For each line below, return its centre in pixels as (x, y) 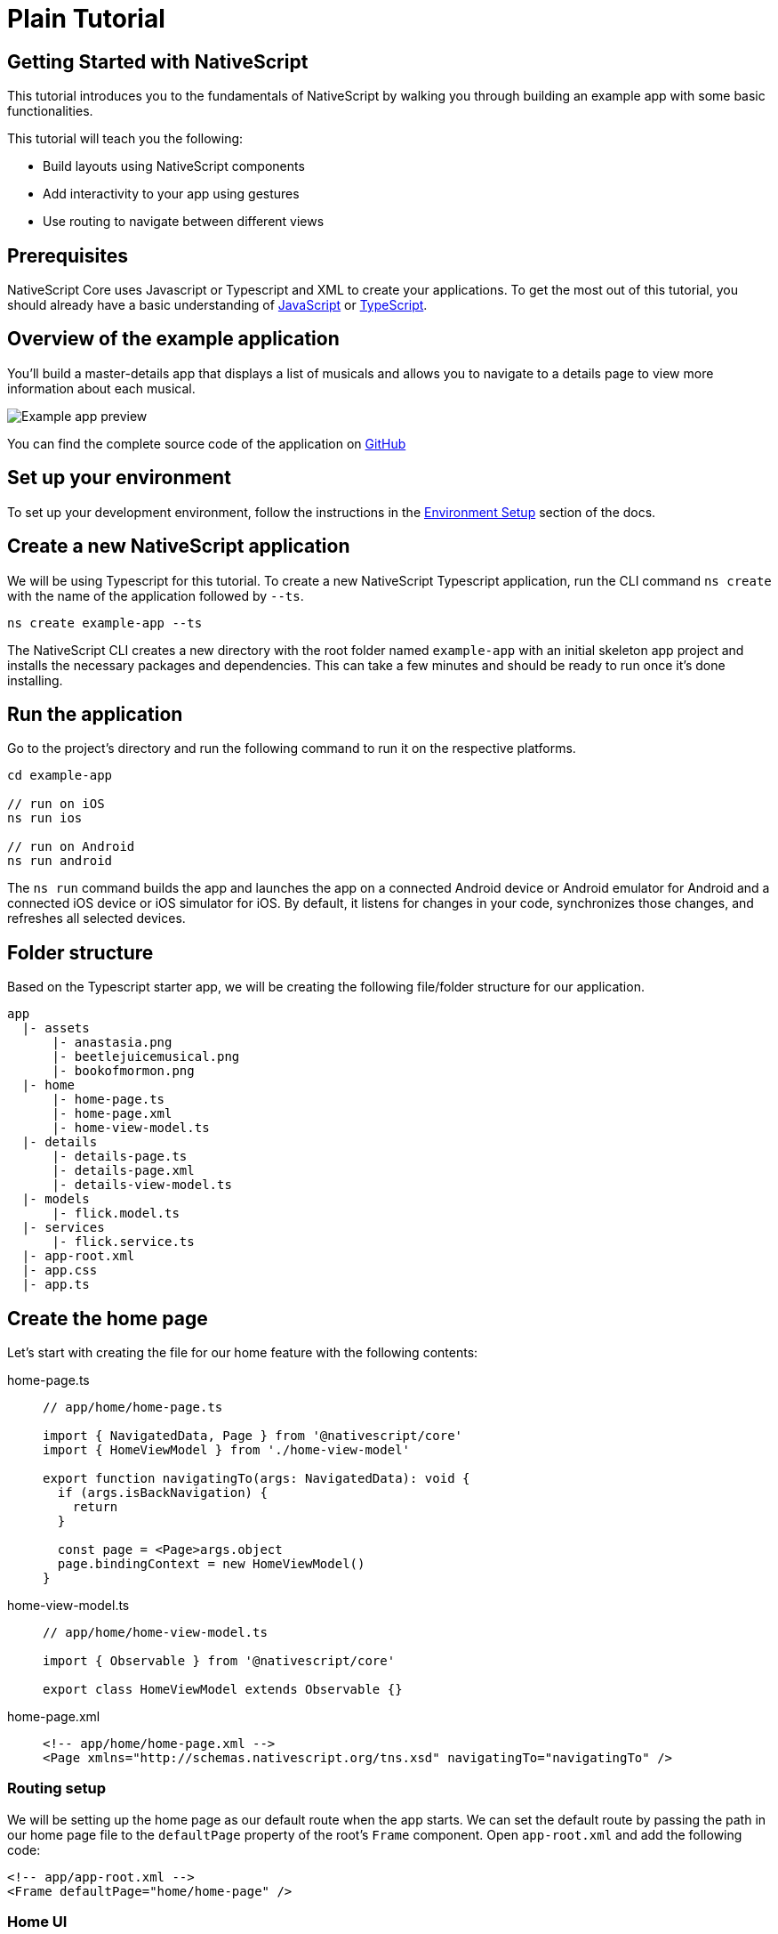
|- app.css (60, 1270)
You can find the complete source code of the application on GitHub (207, 443)
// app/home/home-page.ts (133, 1408)
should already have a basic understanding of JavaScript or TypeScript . (217, 305)
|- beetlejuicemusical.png (146, 1057)
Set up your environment (119, 478)
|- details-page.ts (120, 1157)
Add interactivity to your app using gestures (171, 194)
